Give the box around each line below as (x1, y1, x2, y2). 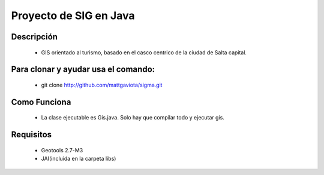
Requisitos (11, 130, 52, 140)
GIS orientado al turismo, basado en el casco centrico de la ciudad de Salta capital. (41, 48, 247, 56)
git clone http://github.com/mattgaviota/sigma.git (41, 81, 163, 88)
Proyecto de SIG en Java (11, 9, 135, 22)
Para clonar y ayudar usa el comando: (11, 65, 155, 75)
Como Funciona (11, 97, 71, 107)
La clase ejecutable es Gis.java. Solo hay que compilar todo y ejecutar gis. (41, 114, 224, 121)
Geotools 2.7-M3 (41, 146, 83, 153)
